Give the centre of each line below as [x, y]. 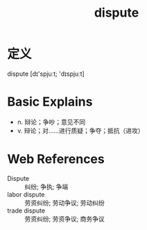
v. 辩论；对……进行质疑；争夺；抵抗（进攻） [80, 131]
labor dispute [26, 194]
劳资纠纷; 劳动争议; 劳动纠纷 [65, 202]
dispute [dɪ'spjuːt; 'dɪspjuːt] [46, 74]
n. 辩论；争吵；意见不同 [51, 122]
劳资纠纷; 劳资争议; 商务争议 [65, 219]
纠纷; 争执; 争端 [46, 186]
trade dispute [26, 211]
